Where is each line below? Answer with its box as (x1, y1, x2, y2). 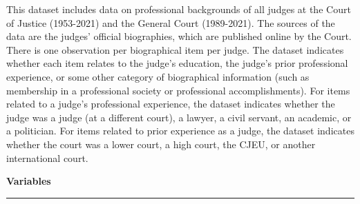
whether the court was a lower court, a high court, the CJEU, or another (6, 136, 316, 151)
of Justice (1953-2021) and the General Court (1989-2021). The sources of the (6, 15, 335, 30)
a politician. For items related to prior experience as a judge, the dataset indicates (6, 123, 354, 138)
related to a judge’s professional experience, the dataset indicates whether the (6, 96, 335, 111)
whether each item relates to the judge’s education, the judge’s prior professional (6, 56, 348, 70)
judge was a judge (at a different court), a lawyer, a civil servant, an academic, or (6, 110, 352, 124)
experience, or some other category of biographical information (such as (6, 69, 310, 83)
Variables (6, 174, 51, 188)
